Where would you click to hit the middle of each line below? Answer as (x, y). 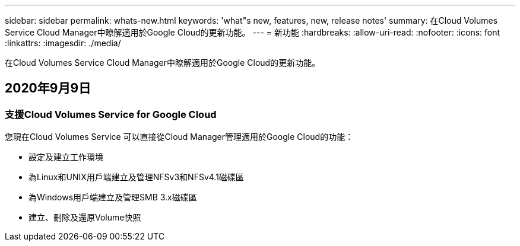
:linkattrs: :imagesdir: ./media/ (63, 43)
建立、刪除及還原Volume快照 (85, 218)
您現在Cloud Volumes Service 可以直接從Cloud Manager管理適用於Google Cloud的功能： (179, 137)
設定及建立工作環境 (66, 157)
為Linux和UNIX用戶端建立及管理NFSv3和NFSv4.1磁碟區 (136, 177)
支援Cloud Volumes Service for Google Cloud (111, 114)
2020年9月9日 (48, 88)
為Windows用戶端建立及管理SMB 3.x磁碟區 (113, 197)
